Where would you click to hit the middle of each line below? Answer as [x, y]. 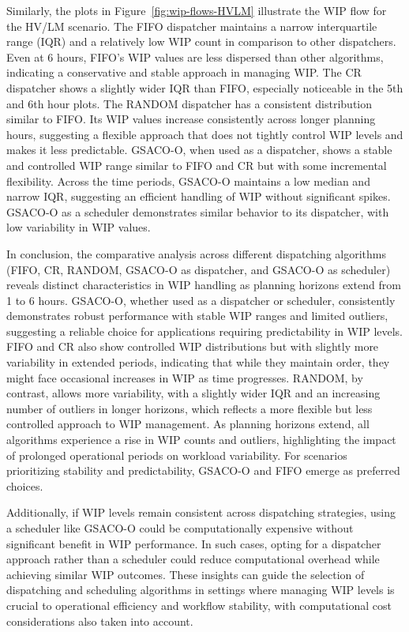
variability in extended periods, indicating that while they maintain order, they [198, 362]
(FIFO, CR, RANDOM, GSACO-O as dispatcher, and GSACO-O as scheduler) [199, 269]
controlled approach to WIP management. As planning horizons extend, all [188, 424]
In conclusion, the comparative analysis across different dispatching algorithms [196, 253]
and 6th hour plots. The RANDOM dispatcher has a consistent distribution [189, 103]
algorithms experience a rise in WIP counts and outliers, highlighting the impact [201, 440]
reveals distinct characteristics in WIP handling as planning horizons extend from [204, 285]
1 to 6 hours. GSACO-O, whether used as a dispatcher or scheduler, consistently [201, 300]
